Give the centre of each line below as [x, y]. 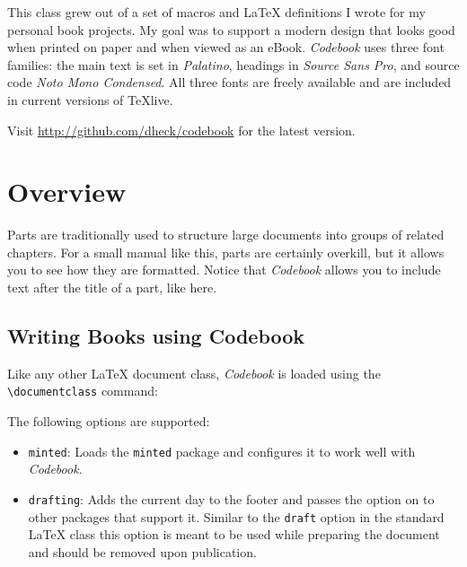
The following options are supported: [109, 421]
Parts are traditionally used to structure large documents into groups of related [226, 235]
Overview [67, 192]
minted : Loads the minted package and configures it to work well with [222, 451]
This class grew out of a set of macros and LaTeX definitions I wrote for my [216, 12]
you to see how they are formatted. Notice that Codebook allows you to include [224, 270]
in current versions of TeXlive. [90, 99]
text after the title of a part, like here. [112, 288]
